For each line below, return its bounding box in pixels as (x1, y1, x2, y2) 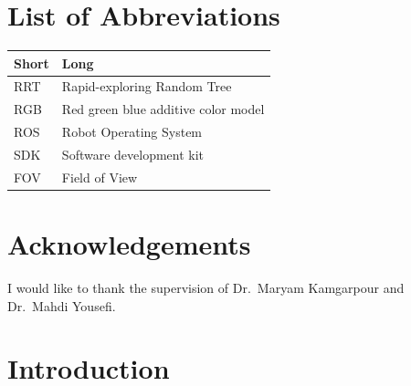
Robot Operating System (61, 122, 203, 141)
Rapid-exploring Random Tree (61, 77, 232, 96)
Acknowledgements (7, 225, 251, 263)
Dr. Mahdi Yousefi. (7, 296, 116, 315)
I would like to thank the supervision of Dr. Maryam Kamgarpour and (7, 278, 405, 297)
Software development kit (61, 145, 205, 163)
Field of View (61, 167, 138, 186)
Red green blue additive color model (61, 99, 265, 119)
